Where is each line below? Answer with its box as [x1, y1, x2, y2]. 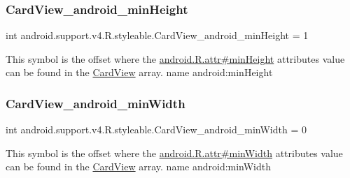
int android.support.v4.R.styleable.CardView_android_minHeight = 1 [6, 28, 309, 43]
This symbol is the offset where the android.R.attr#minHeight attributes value [6, 51, 345, 66]
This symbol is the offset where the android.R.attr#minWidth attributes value [6, 145, 343, 160]
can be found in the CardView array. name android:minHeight [6, 65, 273, 80]
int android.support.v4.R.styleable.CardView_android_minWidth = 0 [6, 122, 307, 137]
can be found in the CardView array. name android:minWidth [6, 159, 272, 174]
